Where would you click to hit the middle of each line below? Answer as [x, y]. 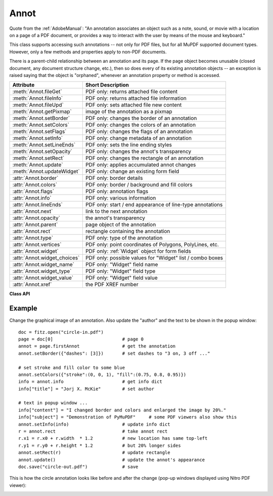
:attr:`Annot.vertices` [37, 245]
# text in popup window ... [53, 403]
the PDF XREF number [112, 285]
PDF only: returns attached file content [131, 92]
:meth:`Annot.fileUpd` [38, 105]
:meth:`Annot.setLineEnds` [44, 145]
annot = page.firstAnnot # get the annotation [97, 346]
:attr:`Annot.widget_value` [43, 278]
